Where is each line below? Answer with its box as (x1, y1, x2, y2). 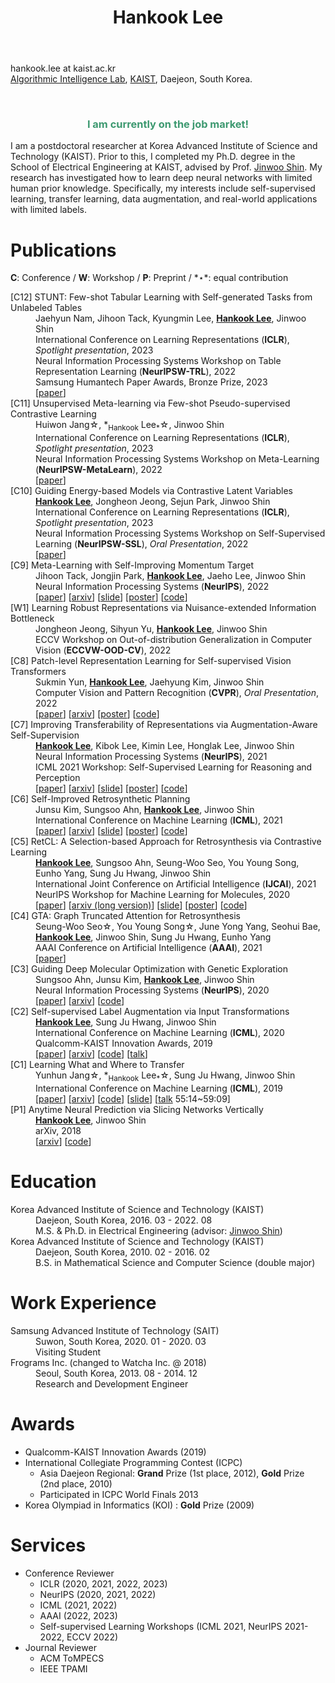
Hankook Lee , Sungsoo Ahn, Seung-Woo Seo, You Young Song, (35, 857, 300, 869)
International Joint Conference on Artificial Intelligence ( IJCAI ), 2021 (35, 878, 317, 890)
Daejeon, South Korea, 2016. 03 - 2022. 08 (35, 1214, 213, 1226)
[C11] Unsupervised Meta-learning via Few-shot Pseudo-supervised (10, 397, 291, 410)
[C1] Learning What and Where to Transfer (10, 1059, 185, 1071)
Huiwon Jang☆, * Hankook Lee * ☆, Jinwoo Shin (35, 419, 225, 433)
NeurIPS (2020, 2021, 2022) (39, 1588, 157, 1600)
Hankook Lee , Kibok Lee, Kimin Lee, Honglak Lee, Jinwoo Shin (35, 740, 295, 752)
